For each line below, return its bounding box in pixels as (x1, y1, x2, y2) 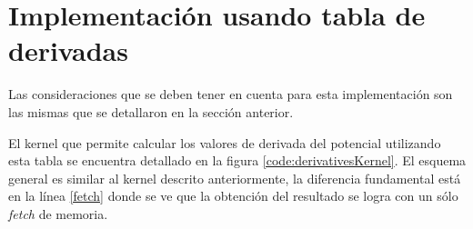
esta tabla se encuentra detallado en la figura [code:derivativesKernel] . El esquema (8, 151, 467, 170)
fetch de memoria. (8, 204, 108, 223)
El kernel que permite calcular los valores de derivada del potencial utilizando (8, 133, 441, 152)
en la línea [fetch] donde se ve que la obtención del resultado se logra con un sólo (8, 186, 458, 205)
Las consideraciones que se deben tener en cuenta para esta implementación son (8, 85, 453, 104)
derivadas (8, 32, 128, 69)
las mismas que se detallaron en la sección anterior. (8, 102, 294, 121)
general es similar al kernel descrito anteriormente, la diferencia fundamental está (8, 168, 461, 187)
